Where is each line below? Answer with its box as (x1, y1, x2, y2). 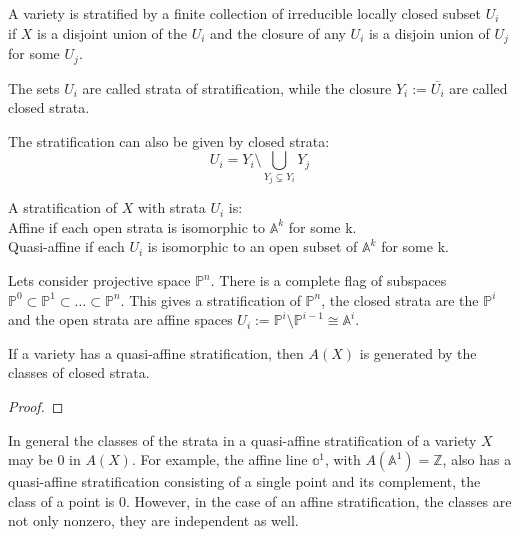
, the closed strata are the (321, 289, 479, 310)
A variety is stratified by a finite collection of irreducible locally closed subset (8, 3, 482, 23)
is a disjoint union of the (37, 22, 187, 43)
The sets (8, 77, 60, 98)
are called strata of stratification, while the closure (82, 77, 392, 98)
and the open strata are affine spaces (8, 309, 233, 330)
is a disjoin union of (368, 22, 490, 43)
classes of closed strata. (8, 362, 150, 383)
